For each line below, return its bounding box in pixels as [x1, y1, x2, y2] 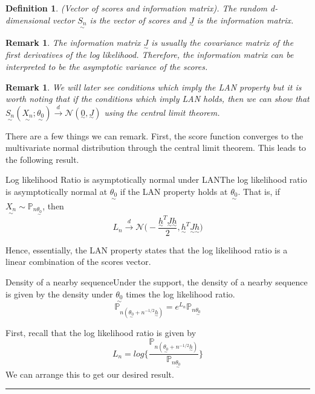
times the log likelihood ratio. [126, 287, 235, 300]
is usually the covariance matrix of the [151, 36, 294, 49]
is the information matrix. [196, 13, 294, 26]
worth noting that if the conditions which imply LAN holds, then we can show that [5, 92, 310, 105]
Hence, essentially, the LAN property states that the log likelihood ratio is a [5, 243, 288, 256]
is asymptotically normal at [5, 185, 108, 198]
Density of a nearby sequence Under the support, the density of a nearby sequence [5, 276, 308, 288]
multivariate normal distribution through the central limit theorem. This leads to [5, 141, 307, 154]
